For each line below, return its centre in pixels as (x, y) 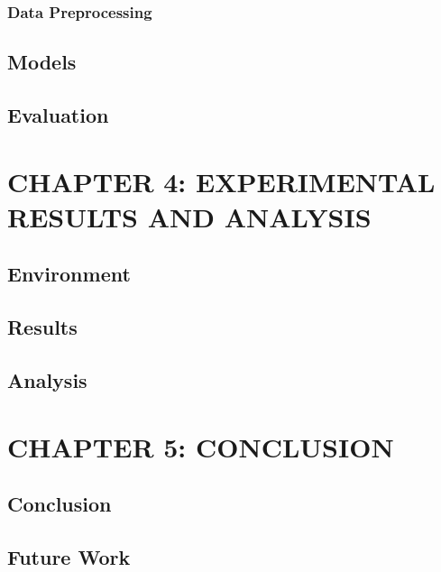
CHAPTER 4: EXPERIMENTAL (221, 181)
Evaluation (58, 115)
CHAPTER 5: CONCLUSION (201, 446)
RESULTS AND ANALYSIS (189, 216)
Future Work (69, 556)
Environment (69, 274)
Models (42, 62)
